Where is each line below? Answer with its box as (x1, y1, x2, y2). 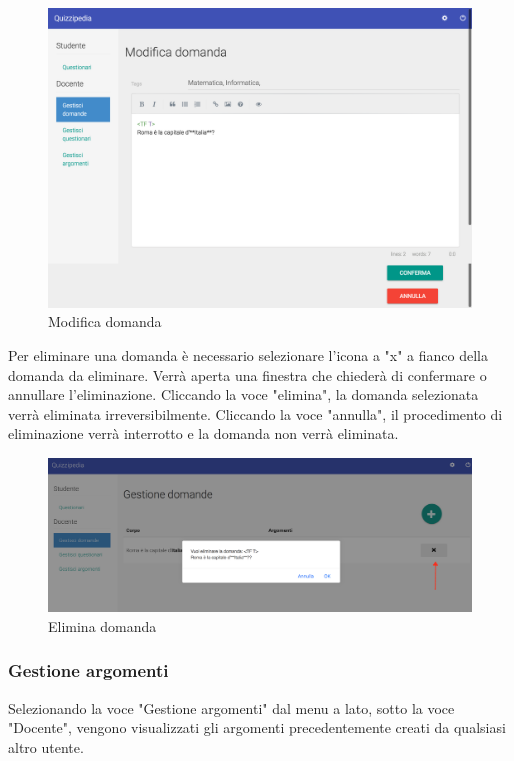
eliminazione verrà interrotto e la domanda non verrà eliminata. (8, 423, 399, 444)
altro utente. (8, 736, 84, 757)
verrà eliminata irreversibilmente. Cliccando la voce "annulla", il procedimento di (8, 403, 503, 424)
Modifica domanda (48, 311, 162, 332)
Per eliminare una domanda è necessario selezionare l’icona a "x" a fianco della (8, 344, 489, 365)
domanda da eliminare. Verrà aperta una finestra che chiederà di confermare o (8, 364, 487, 385)
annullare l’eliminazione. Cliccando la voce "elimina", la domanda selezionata (8, 384, 479, 405)
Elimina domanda (48, 615, 157, 636)
